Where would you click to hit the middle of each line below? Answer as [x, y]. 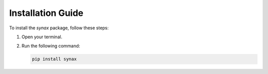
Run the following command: [51, 46]
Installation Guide [46, 13]
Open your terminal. [42, 37]
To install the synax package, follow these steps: [59, 28]
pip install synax [54, 59]
